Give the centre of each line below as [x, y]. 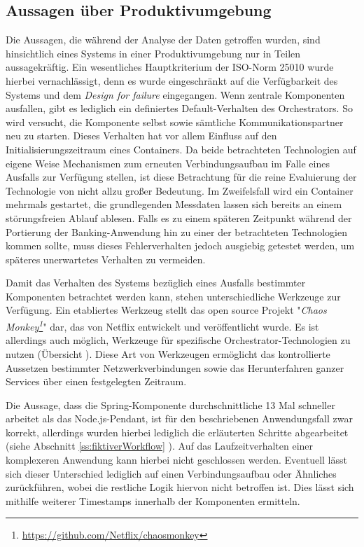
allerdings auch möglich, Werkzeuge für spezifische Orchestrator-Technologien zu [178, 340]
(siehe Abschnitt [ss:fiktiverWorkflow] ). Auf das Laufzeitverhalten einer [160, 446]
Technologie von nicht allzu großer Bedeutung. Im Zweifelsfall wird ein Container [180, 190]
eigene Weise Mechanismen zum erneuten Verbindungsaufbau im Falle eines [168, 163]
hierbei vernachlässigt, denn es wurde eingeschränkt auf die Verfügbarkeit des [172, 80]
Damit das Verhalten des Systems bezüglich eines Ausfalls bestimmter [156, 283]
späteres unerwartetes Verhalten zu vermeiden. [106, 259]
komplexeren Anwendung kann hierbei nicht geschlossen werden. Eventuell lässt [176, 460]
